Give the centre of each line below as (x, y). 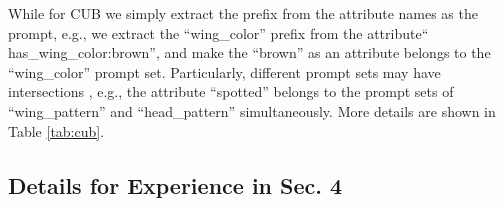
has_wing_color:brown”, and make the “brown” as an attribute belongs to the (249, 52)
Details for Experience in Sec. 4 (175, 184)
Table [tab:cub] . (56, 130)
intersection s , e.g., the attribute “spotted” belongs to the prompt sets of (231, 91)
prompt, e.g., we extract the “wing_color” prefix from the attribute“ (218, 32)
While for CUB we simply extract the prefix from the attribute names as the (243, 13)
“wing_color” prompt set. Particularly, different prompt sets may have (224, 71)
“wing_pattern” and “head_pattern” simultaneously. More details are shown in (252, 110)
